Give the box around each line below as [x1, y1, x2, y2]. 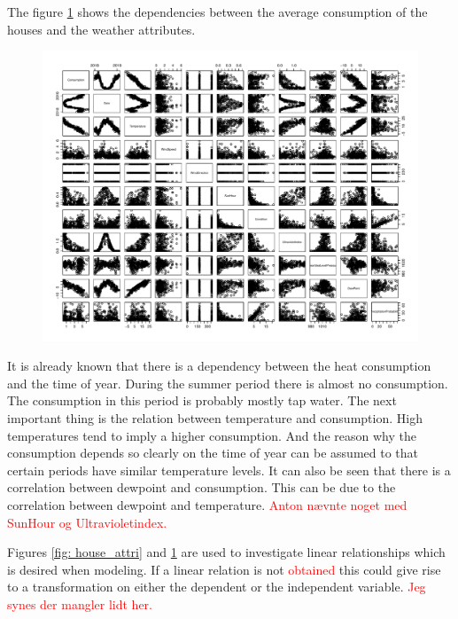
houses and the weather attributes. [7, 20, 196, 38]
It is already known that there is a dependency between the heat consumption [7, 357, 431, 375]
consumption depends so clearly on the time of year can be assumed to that [7, 443, 418, 462]
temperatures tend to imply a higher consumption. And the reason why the [7, 426, 417, 444]
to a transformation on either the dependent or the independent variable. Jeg [7, 577, 426, 596]
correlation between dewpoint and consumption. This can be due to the [7, 478, 396, 497]
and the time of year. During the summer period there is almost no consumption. [7, 373, 448, 392]
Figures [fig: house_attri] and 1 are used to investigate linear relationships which [7, 543, 446, 561]
